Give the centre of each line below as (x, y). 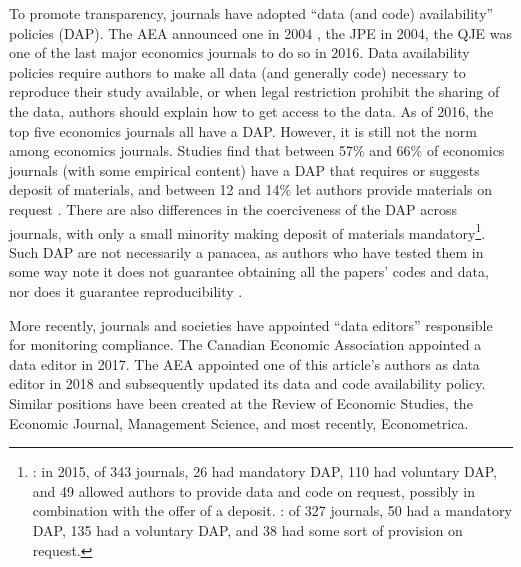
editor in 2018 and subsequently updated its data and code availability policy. (247, 383)
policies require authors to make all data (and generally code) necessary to (237, 71)
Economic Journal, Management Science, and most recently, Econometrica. (239, 422)
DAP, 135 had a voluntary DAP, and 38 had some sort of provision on (247, 529)
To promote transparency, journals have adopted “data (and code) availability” (251, 13)
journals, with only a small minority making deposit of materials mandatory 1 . (247, 231)
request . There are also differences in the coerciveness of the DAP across (233, 208)
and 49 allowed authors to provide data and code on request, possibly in (254, 490)
